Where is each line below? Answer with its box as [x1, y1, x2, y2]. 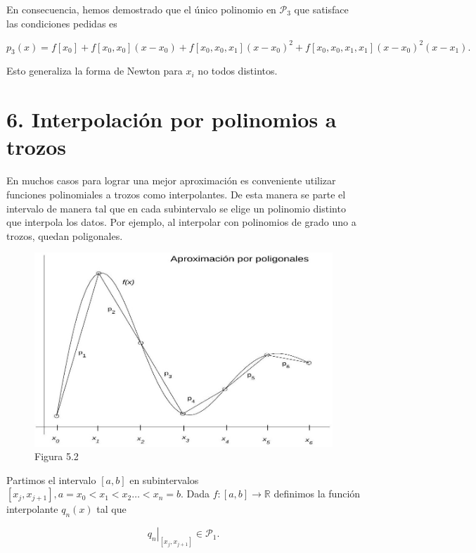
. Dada [181, 486, 210, 501]
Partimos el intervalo [6, 472, 96, 487]
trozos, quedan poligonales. [6, 228, 123, 243]
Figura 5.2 [34, 449, 79, 464]
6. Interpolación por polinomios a [6, 105, 337, 134]
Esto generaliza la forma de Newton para [6, 63, 183, 78]
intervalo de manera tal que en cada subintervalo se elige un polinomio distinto [6, 201, 346, 215]
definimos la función [274, 486, 361, 501]
